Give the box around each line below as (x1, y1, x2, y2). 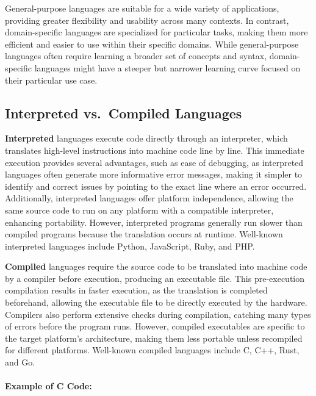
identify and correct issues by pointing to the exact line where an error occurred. (5, 179, 307, 192)
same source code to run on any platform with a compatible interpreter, (5, 203, 274, 216)
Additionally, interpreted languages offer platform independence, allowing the (5, 192, 293, 204)
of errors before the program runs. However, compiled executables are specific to (5, 320, 305, 333)
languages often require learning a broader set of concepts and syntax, (5, 49, 267, 62)
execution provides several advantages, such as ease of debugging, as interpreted (5, 156, 304, 168)
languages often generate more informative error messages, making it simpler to (5, 168, 303, 181)
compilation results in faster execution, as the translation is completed (5, 284, 268, 297)
